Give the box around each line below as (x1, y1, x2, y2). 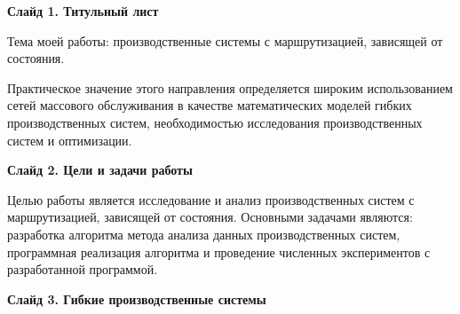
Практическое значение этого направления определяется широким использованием (7, 78, 453, 97)
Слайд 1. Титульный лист (7, 2, 159, 20)
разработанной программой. (7, 260, 158, 279)
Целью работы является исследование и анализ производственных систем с (7, 190, 415, 208)
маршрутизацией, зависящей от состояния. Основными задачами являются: (7, 208, 413, 226)
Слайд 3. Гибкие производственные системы (7, 289, 266, 308)
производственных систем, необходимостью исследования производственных (7, 113, 423, 131)
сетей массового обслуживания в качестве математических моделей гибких (7, 96, 412, 114)
